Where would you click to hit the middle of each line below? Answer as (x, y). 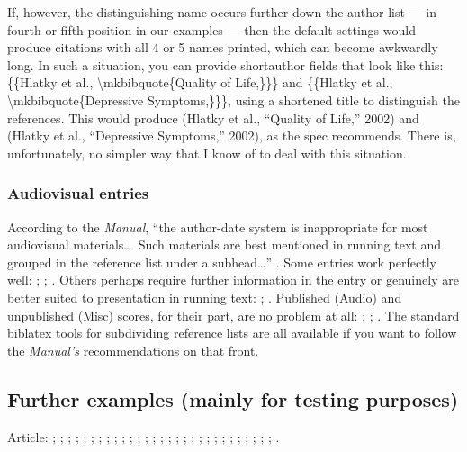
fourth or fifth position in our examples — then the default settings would (211, 29)
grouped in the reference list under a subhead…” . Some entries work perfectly (222, 262)
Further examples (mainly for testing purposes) (233, 398)
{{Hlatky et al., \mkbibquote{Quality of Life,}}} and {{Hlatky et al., (200, 82)
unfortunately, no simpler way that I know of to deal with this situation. (207, 153)
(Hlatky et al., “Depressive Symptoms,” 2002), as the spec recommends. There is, (232, 136)
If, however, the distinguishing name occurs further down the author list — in (222, 12)
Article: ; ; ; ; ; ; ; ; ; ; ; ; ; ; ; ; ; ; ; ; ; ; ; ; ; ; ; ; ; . (144, 436)
